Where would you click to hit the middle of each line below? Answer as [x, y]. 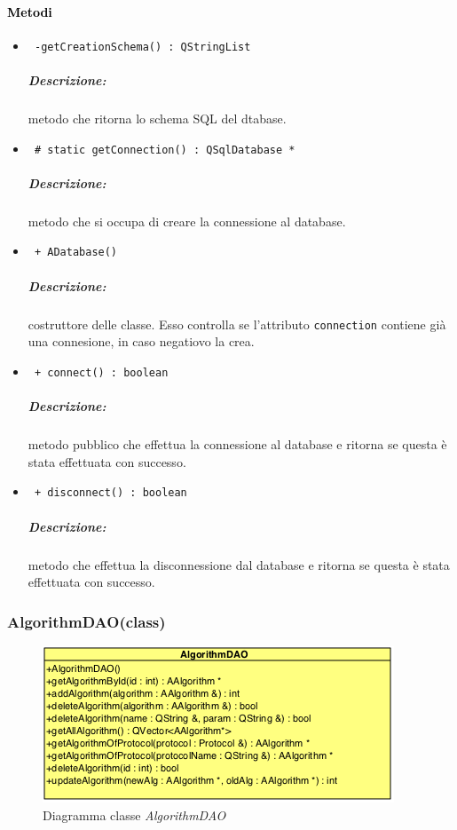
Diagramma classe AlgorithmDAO [134, 814]
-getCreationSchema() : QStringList [142, 47]
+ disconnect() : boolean [110, 493]
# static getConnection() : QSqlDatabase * [165, 150]
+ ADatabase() [76, 253]
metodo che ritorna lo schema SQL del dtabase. [157, 119]
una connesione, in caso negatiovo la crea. [141, 341]
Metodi [30, 11]
